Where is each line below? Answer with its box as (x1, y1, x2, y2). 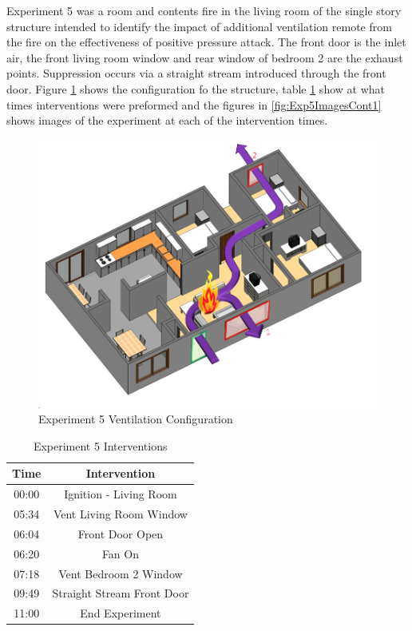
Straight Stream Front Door (52, 585, 189, 601)
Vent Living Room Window (53, 506, 188, 522)
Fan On (101, 545, 139, 562)
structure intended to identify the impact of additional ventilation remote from (6, 18, 392, 34)
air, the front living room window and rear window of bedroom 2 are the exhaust (6, 49, 403, 65)
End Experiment (80, 605, 161, 621)
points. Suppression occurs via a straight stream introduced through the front (6, 65, 386, 81)
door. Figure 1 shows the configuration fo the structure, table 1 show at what (6, 80, 385, 97)
